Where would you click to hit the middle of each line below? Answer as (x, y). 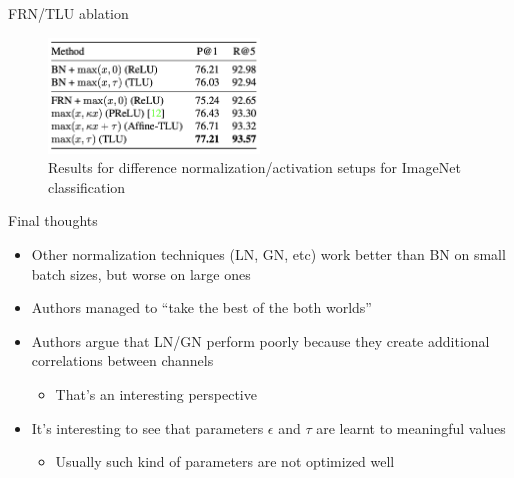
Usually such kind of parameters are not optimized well (225, 461)
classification (87, 186)
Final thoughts (53, 220)
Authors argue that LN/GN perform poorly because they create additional (260, 340)
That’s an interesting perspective (156, 394)
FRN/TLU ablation (68, 13)
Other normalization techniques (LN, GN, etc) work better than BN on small (268, 254)
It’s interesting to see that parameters (147, 427)
